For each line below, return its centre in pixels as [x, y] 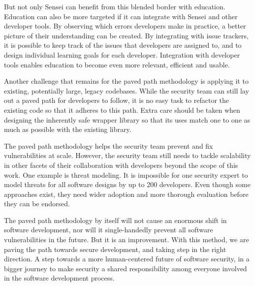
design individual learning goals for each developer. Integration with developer [122, 54]
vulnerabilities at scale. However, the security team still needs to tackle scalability [127, 155]
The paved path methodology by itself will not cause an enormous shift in [115, 220]
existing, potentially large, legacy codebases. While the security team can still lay [127, 90]
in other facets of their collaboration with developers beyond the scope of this [121, 165]
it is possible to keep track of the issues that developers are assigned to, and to [123, 45]
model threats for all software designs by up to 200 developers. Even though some [127, 184]
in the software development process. [59, 278]
